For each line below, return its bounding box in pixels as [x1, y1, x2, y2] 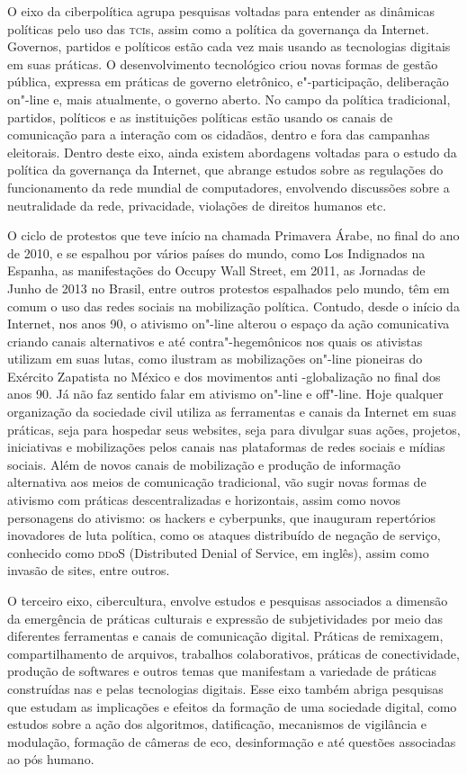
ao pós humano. [7, 750, 94, 769]
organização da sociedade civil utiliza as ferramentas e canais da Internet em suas [7, 402, 457, 421]
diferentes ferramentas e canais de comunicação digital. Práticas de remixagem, [7, 626, 444, 645]
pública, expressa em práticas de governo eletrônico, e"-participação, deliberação [7, 72, 449, 91]
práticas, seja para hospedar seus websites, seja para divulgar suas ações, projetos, [7, 419, 461, 438]
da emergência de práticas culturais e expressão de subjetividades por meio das [7, 608, 444, 627]
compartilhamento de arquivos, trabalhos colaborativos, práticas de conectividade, [7, 643, 460, 662]
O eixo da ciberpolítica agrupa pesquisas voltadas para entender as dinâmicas [7, 2, 436, 20]
